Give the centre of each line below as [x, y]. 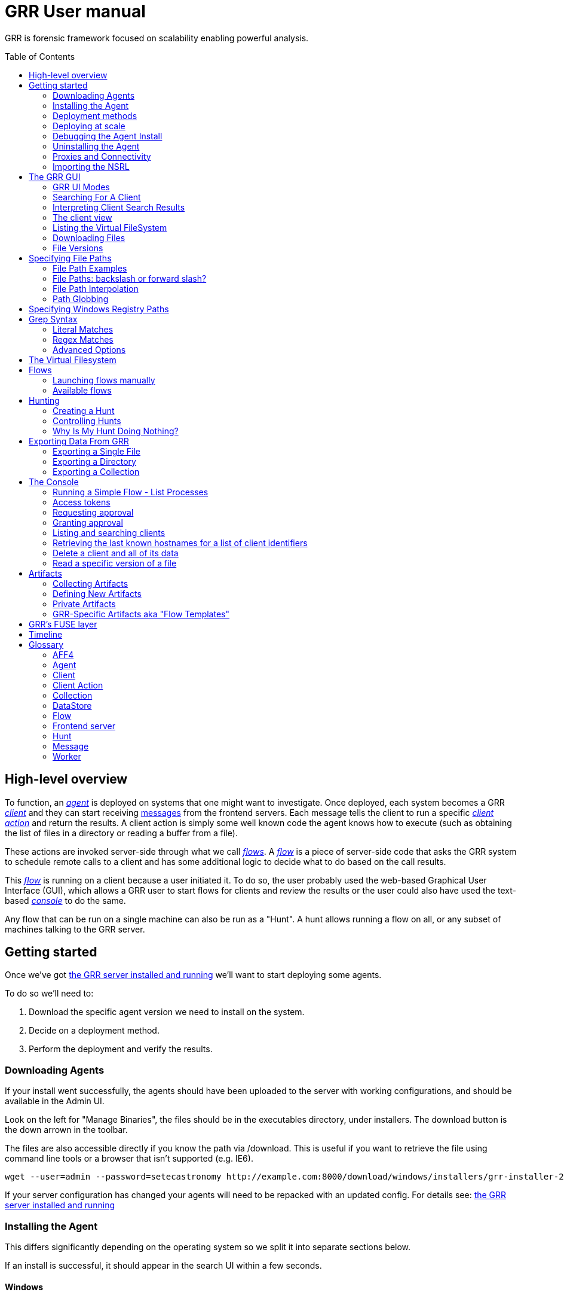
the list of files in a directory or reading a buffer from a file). [122, 833]
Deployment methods [95, 115]
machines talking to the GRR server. [75, 929]
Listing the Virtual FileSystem [110, 227]
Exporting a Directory [94, 461]
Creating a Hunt [84, 410]
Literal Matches [83, 329]
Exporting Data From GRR [79, 441]
